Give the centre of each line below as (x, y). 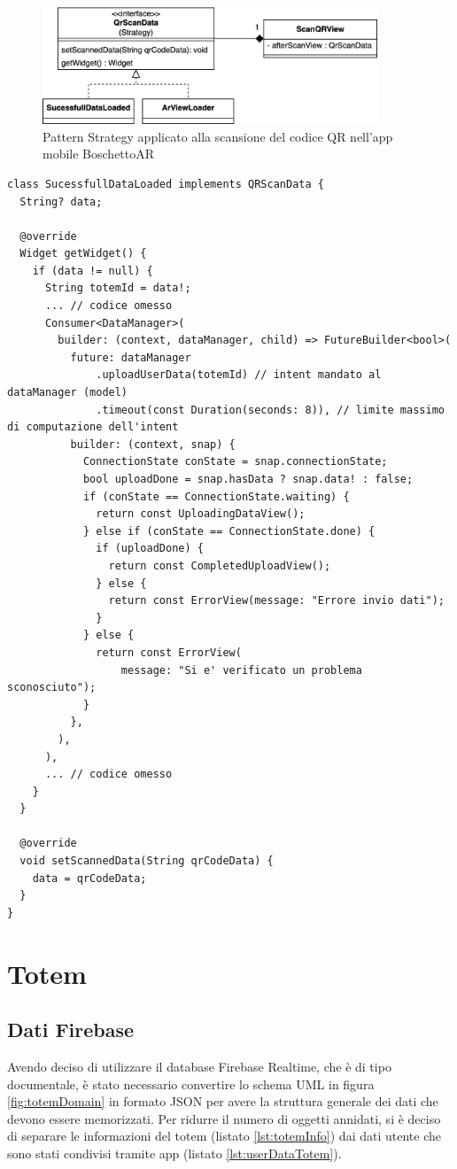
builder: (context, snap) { (153, 444)
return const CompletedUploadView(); (220, 565)
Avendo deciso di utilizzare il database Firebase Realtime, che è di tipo (199, 1067)
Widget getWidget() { (83, 254)
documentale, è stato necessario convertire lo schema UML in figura (191, 1084)
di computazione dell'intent (93, 427)
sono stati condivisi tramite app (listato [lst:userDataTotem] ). (174, 1153)
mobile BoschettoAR (99, 154)
